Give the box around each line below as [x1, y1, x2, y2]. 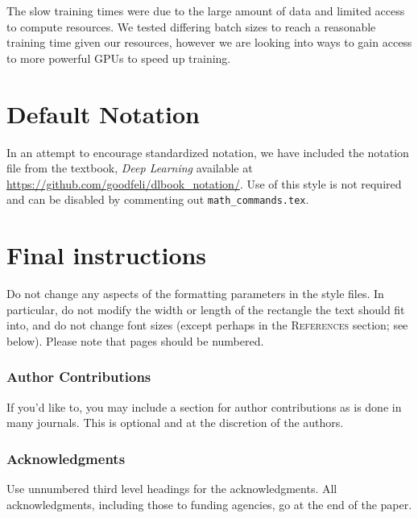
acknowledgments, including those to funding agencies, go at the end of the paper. [6, 495, 412, 512]
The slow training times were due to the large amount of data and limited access [6, 2, 405, 19]
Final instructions [6, 238, 207, 271]
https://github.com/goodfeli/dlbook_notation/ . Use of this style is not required [6, 175, 402, 192]
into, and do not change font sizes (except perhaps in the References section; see [6, 317, 408, 334]
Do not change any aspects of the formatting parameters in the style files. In [6, 285, 384, 302]
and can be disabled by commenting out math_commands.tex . [6, 191, 309, 208]
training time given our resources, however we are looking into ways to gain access [6, 34, 412, 51]
